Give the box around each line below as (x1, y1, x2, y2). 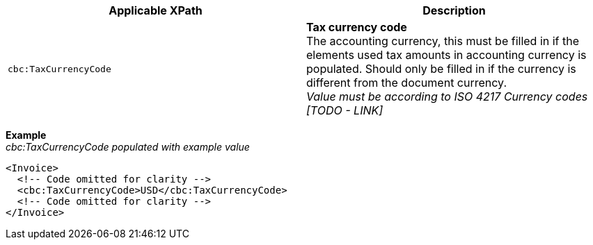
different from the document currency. (306, 76, 507, 90)
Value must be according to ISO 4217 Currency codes (306, 90, 588, 103)
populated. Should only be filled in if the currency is (306, 62, 576, 76)
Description (422, 3, 486, 17)
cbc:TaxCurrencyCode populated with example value (6, 141, 250, 153)
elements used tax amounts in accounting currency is (306, 48, 587, 62)
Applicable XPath (109, 3, 203, 17)
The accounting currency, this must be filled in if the (306, 34, 580, 48)
